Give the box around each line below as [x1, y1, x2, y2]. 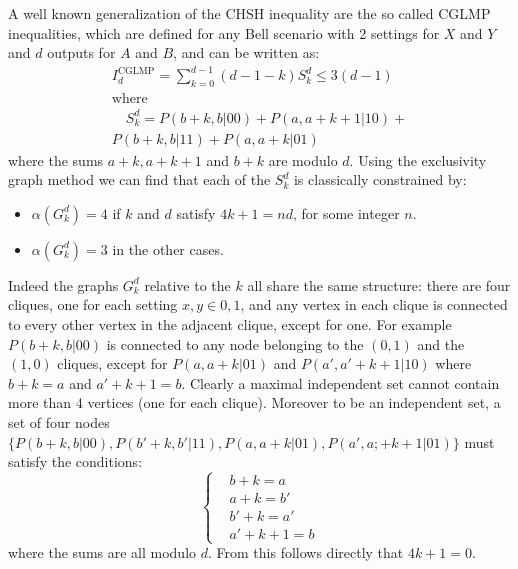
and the [417, 333, 465, 354]
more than [8, 392, 72, 413]
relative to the [144, 274, 231, 295]
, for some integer [292, 202, 400, 223]
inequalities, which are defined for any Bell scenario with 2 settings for [8, 22, 440, 43]
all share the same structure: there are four [247, 274, 511, 295]
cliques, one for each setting [8, 294, 178, 315]
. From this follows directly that [208, 542, 404, 563]
